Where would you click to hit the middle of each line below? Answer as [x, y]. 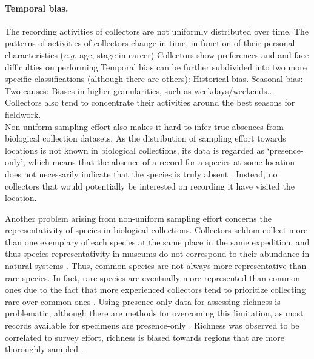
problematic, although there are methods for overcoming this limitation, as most [154, 313]
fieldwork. [23, 114]
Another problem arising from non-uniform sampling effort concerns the [138, 218]
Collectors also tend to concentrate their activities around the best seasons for [150, 102]
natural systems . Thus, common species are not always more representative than [156, 266]
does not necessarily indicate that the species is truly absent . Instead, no [141, 173]
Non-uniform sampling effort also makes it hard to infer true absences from [144, 126]
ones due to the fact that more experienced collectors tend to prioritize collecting [155, 289]
